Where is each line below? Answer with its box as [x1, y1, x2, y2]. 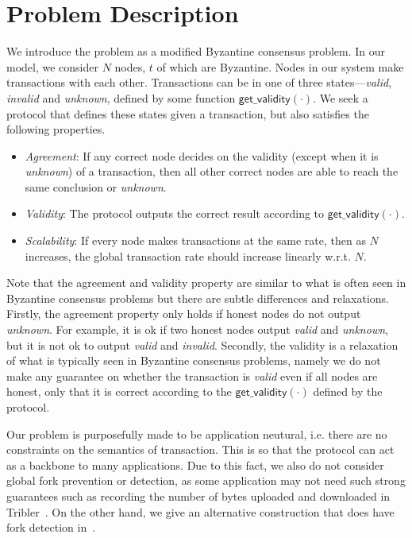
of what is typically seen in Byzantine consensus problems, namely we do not [6, 352, 381, 369]
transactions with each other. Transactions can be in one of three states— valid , [6, 74, 392, 91]
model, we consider [6, 58, 98, 75]
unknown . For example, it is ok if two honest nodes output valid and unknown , [6, 321, 388, 338]
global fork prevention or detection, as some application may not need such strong [6, 472, 406, 489]
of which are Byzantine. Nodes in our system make [156, 58, 404, 75]
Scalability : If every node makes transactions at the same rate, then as [25, 232, 366, 249]
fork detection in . [6, 519, 96, 536]
